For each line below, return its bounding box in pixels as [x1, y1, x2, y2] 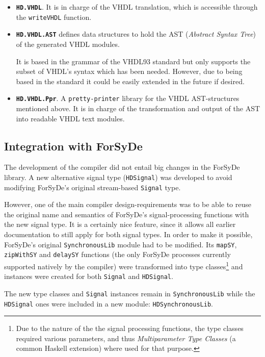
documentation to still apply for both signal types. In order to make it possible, [4, 229, 253, 240]
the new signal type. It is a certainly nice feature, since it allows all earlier [4, 219, 236, 229]
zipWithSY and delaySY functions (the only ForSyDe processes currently [4, 249, 231, 260]
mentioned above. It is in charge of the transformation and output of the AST [16, 103, 260, 113]
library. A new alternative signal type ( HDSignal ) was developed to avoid [4, 171, 232, 182]
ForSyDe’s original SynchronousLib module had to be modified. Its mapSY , [4, 239, 237, 249]
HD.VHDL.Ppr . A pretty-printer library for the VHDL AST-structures [16, 93, 240, 104]
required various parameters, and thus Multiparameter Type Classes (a [16, 333, 236, 343]
